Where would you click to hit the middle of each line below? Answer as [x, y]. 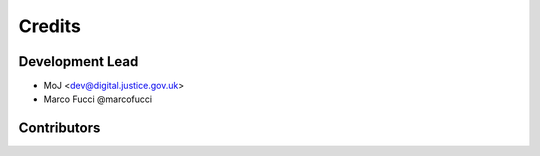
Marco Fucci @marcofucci [98, 99]
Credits [50, 26]
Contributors [59, 128]
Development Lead [78, 61]
